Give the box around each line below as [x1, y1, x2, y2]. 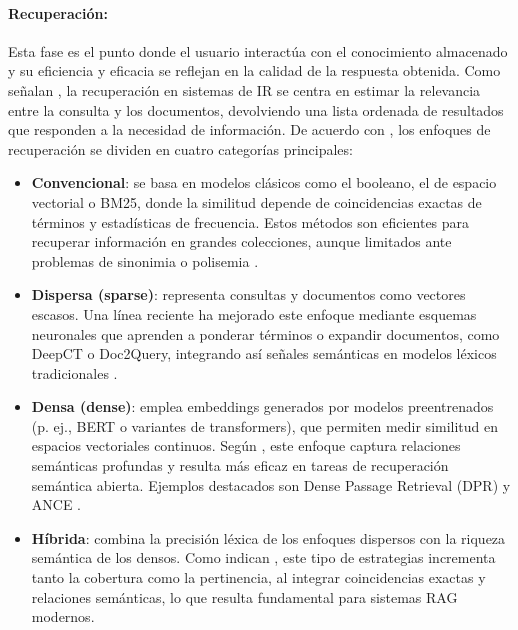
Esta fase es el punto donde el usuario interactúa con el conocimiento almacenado [8, 40, 508, 61]
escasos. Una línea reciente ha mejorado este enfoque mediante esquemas [31, 303, 477, 324]
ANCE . [31, 494, 82, 515]
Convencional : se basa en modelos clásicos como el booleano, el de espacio [31, 172, 497, 193]
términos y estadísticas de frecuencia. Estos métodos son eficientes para [31, 211, 470, 232]
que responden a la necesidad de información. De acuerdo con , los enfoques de [8, 119, 491, 140]
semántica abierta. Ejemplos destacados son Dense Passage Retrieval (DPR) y [31, 474, 511, 495]
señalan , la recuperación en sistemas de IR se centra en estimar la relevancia [8, 79, 481, 100]
